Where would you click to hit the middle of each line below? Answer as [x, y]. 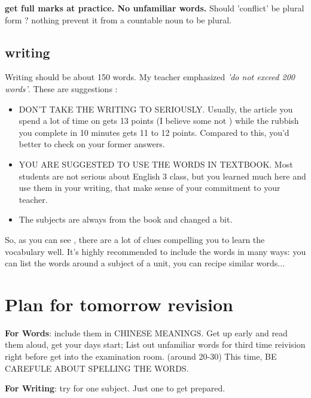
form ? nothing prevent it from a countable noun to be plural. [118, 19]
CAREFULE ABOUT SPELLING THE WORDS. [97, 368]
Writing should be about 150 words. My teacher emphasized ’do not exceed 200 [150, 77]
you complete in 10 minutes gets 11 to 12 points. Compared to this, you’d [154, 132]
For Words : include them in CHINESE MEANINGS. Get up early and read [146, 332]
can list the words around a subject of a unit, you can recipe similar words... [145, 263]
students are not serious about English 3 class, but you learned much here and [162, 176]
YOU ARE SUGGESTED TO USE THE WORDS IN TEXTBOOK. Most [156, 164]
